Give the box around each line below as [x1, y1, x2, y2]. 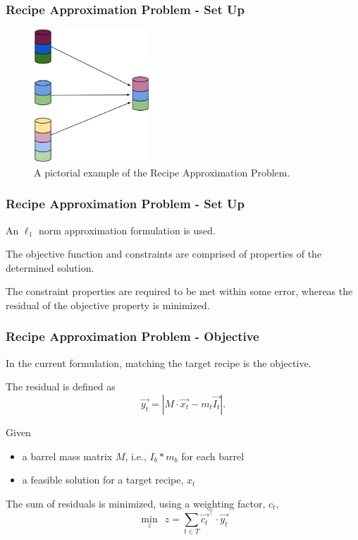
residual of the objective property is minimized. [6, 297, 210, 312]
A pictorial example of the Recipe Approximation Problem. [34, 164, 290, 179]
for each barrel [181, 448, 245, 463]
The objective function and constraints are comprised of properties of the [6, 246, 322, 261]
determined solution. [6, 260, 94, 275]
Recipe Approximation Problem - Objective [6, 328, 259, 345]
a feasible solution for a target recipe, [22, 472, 184, 487]
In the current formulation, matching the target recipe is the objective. [6, 355, 311, 370]
